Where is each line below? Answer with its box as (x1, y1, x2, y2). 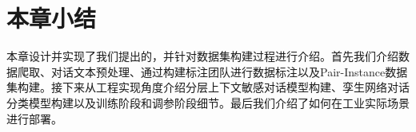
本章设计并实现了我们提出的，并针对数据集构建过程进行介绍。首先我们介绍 (6, 48, 398, 64)
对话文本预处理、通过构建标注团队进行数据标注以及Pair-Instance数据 (50, 63, 408, 80)
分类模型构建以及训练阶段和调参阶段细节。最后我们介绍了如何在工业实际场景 (6, 94, 410, 111)
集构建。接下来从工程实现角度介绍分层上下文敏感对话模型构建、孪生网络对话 (6, 79, 410, 95)
